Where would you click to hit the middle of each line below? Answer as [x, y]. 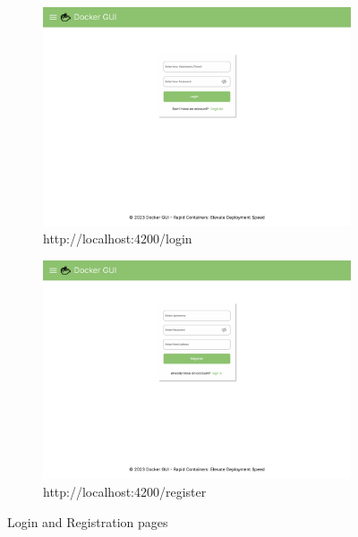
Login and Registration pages [88, 521]
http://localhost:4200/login [118, 239]
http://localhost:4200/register [125, 491]
